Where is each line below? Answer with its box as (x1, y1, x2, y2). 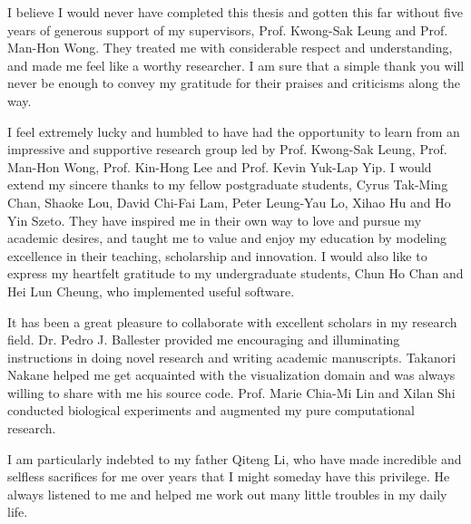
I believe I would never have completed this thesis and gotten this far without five (7, 3, 464, 21)
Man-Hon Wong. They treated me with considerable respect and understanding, (7, 38, 453, 57)
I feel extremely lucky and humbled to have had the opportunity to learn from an (7, 121, 460, 141)
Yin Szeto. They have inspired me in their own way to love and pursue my (7, 210, 422, 229)
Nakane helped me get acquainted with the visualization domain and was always (7, 365, 456, 384)
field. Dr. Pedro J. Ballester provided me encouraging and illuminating (7, 330, 400, 349)
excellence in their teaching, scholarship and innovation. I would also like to (7, 246, 427, 265)
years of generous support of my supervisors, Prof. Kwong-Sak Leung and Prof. (7, 20, 448, 39)
